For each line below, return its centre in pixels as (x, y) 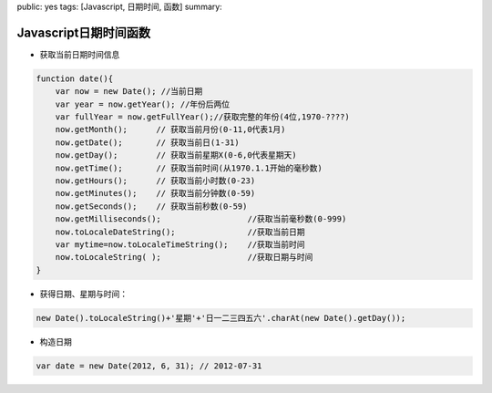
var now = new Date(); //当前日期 (129, 92)
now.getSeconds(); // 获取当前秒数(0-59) (151, 206)
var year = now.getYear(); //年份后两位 (143, 104)
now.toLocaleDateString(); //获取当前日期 (180, 232)
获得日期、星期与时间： (83, 294)
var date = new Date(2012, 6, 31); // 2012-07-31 (149, 366)
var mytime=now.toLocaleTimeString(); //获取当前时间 (180, 244)
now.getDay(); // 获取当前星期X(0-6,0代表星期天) (176, 155)
